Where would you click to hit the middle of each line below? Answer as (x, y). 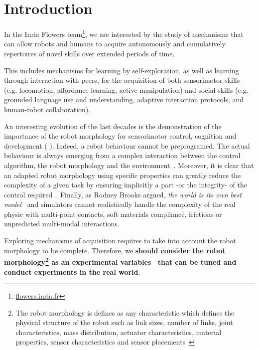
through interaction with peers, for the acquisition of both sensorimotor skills (122, 80)
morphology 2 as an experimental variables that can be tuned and (120, 261)
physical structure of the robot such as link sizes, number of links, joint (124, 322)
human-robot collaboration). (47, 109)
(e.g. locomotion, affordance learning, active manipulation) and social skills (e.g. (126, 89)
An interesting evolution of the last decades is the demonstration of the (113, 126)
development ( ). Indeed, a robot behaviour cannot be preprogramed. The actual (127, 145)
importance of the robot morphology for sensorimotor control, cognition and (120, 136)
